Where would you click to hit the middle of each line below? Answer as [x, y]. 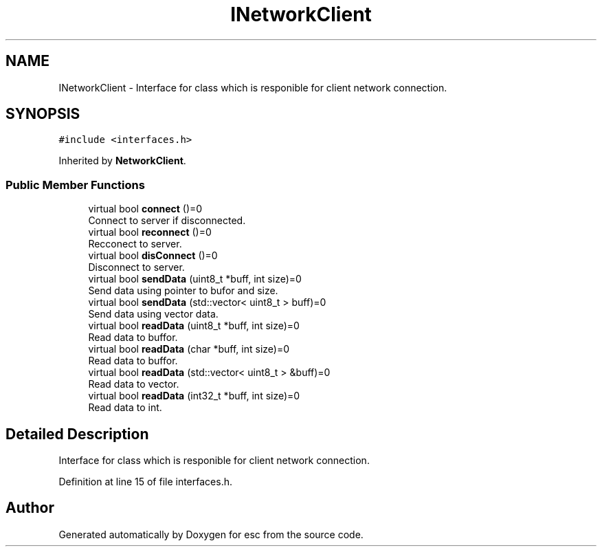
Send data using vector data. [153, 314]
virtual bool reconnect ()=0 [150, 232]
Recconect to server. [135, 244]
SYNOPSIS [43, 114]
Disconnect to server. [136, 267]
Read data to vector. [134, 384]
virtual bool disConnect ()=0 [153, 256]
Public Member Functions [75, 185]
